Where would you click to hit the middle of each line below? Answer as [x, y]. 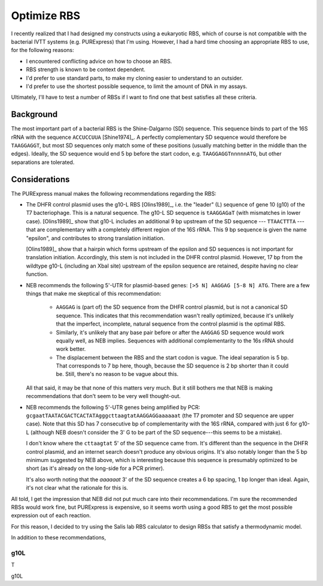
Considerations [40, 179]
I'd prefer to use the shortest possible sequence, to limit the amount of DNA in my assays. [137, 86]
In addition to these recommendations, [59, 538]
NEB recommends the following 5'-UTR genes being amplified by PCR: [113, 407]
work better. [71, 349]
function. [37, 274]
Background [34, 115]
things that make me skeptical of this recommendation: [94, 293]
